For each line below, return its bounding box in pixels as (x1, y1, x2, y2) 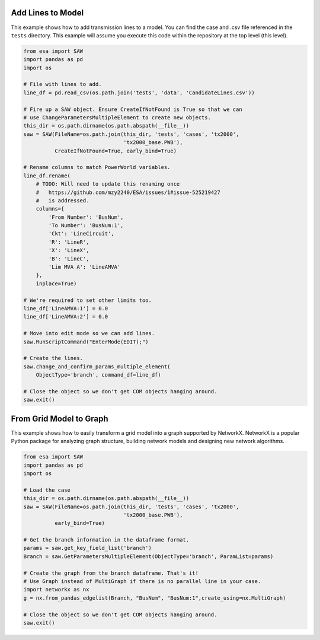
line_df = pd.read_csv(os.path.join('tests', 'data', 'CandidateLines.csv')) (23, 89, 255, 96)
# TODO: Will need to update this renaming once (36, 181, 180, 187)
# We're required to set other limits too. (23, 297, 152, 304)
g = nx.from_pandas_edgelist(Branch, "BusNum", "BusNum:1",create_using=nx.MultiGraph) (23, 594, 286, 601)
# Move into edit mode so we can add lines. (23, 330, 155, 337)
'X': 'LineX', (48, 247, 89, 254)
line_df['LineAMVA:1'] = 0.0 (23, 305, 108, 311)
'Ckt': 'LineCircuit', (48, 230, 115, 237)
